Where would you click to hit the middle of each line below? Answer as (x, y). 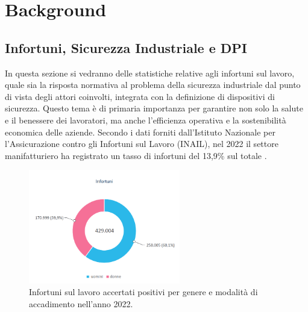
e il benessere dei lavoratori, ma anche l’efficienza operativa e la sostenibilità (146, 120)
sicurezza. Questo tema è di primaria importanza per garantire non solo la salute (154, 108)
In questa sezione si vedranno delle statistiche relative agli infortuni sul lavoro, (150, 73)
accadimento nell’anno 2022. (81, 303)
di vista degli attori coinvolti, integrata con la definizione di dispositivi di (140, 96)
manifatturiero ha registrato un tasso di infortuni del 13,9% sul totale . (136, 155)
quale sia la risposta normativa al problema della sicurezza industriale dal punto (153, 85)
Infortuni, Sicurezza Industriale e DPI (126, 47)
